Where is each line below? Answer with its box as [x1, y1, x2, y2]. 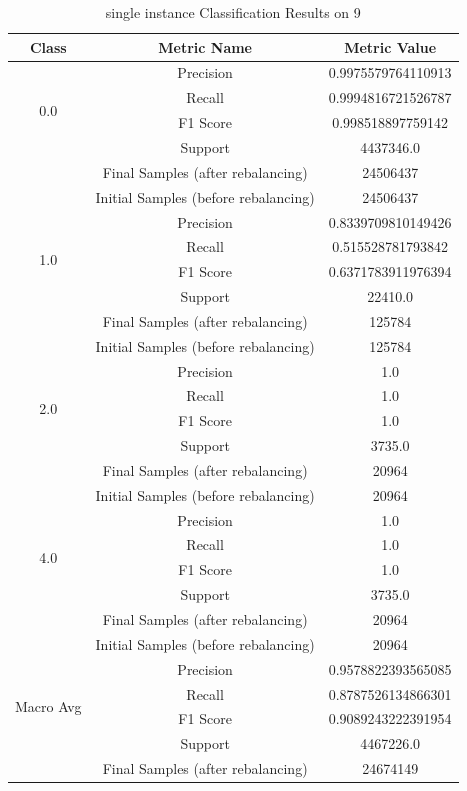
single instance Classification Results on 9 [105, 2, 361, 22]
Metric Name [158, 36, 252, 57]
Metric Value [344, 36, 437, 57]
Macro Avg [15, 695, 82, 716]
